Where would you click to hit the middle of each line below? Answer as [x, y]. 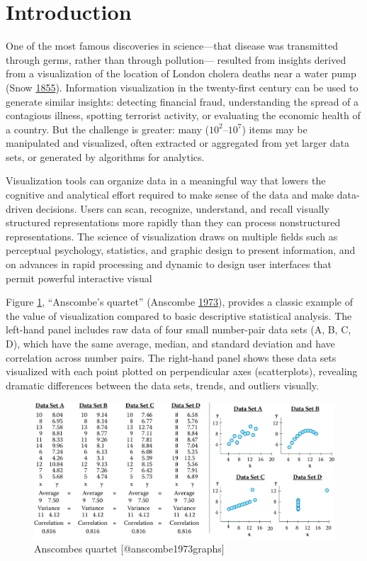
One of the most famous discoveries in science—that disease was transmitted [172, 46]
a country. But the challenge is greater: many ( [107, 129]
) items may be [275, 129]
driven [19, 208]
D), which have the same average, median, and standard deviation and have [170, 343]
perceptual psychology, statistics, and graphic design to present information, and [181, 250]
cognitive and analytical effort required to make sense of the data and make [170, 195]
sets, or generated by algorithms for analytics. [105, 156]
